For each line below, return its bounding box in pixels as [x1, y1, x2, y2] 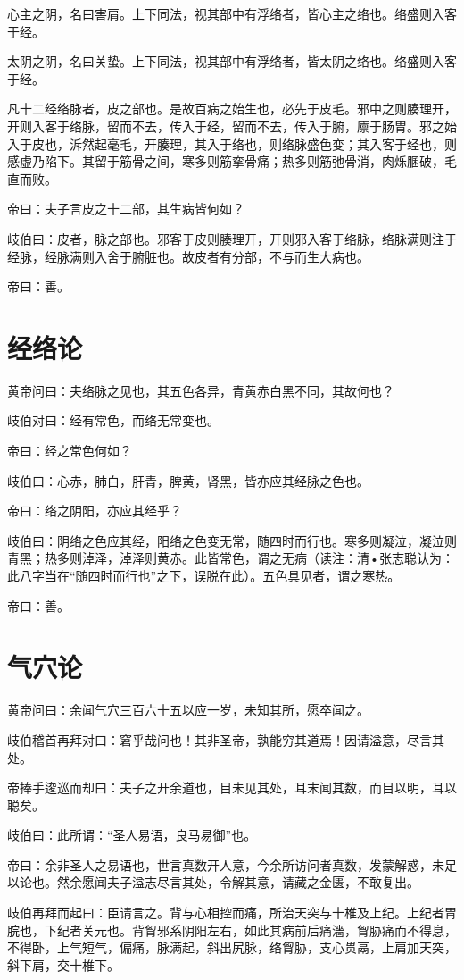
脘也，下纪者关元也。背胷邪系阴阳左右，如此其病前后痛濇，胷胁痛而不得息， [7, 920, 457, 939]
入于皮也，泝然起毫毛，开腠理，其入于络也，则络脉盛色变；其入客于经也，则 [7, 134, 457, 153]
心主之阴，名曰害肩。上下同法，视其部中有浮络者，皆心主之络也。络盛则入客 [7, 4, 457, 22]
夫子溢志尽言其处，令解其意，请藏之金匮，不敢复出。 [106, 873, 419, 892]
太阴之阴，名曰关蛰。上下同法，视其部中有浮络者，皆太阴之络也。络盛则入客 [7, 52, 457, 71]
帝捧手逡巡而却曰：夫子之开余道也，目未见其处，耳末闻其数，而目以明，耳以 [7, 778, 457, 797]
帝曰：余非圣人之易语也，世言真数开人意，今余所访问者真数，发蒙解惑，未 [7, 855, 444, 874]
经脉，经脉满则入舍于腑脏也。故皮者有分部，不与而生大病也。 [7, 247, 369, 265]
